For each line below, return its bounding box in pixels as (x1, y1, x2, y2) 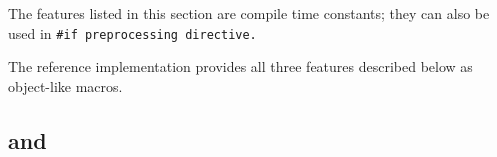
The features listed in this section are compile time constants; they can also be (8, 3, 490, 23)
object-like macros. (8, 75, 123, 96)
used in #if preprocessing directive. (8, 22, 257, 43)
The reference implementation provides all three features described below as (8, 56, 473, 77)
